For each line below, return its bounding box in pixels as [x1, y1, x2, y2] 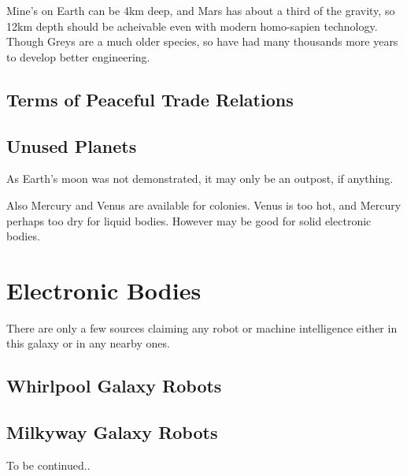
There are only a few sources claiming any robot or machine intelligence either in [6, 319, 398, 336]
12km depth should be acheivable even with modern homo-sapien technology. [6, 17, 378, 34]
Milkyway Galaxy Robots [6, 420, 218, 444]
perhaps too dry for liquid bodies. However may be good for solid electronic [6, 212, 372, 229]
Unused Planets [6, 133, 137, 158]
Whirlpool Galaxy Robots [6, 374, 222, 398]
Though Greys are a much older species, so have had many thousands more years [6, 33, 398, 50]
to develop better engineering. [6, 48, 150, 65]
